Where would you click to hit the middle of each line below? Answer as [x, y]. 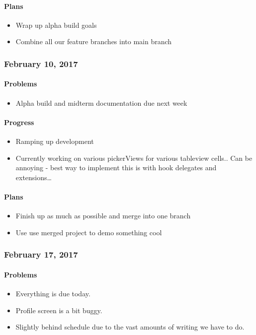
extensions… [34, 177]
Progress [19, 122]
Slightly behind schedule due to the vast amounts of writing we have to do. [130, 327]
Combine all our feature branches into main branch [94, 41]
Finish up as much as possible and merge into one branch [103, 216]
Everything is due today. [53, 294]
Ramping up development [55, 141]
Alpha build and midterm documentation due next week [101, 102]
